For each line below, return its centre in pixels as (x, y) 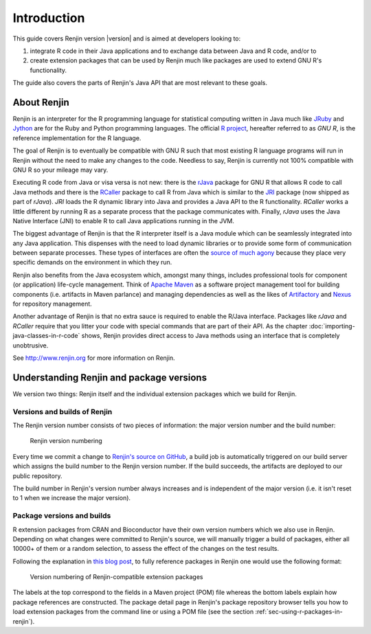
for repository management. (52, 304)
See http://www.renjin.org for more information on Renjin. (94, 358)
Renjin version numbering (66, 441)
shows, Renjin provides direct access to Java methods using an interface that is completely (211, 336)
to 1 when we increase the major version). (71, 498)
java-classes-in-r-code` (46, 336)
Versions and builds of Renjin (63, 411)
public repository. (37, 476)
